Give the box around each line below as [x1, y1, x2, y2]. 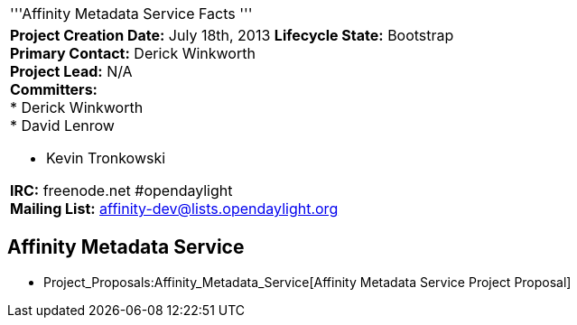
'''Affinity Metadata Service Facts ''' [10, 5, 253, 23]
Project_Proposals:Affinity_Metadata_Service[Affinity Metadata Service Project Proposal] [43, 274, 572, 290]
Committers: [10, 80, 98, 98]
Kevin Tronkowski [46, 149, 166, 167]
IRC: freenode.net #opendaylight [10, 181, 233, 200]
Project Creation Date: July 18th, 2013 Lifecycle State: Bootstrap [10, 26, 454, 44]
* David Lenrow [10, 116, 115, 135]
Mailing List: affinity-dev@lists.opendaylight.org [10, 200, 339, 218]
